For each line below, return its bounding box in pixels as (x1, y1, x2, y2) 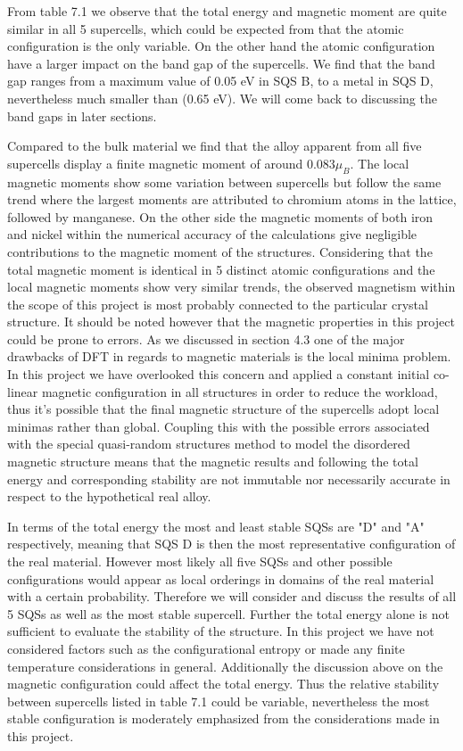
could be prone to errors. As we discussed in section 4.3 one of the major (7, 329, 405, 348)
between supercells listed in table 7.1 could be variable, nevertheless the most (7, 691, 430, 710)
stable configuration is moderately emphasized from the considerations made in (7, 709, 440, 728)
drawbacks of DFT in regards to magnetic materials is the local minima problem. (7, 347, 451, 366)
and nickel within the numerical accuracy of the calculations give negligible (7, 225, 418, 243)
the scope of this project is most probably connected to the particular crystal (7, 294, 428, 313)
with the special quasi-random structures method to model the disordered (7, 434, 410, 453)
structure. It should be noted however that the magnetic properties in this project (7, 312, 455, 331)
